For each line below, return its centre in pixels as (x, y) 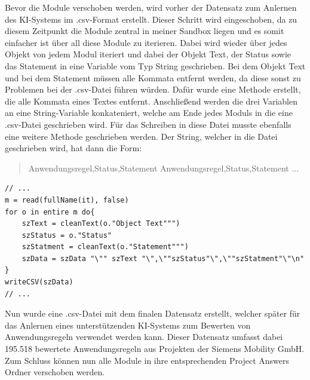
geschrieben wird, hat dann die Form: (73, 148)
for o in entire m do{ (50, 212)
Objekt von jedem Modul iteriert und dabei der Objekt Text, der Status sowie (148, 54)
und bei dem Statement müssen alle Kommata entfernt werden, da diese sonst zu (153, 77)
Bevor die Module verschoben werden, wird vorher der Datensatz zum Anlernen (151, 7)
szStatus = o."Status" (67, 235)
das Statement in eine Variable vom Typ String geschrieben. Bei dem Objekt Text (155, 65)
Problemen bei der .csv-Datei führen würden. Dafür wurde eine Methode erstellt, (153, 89)
